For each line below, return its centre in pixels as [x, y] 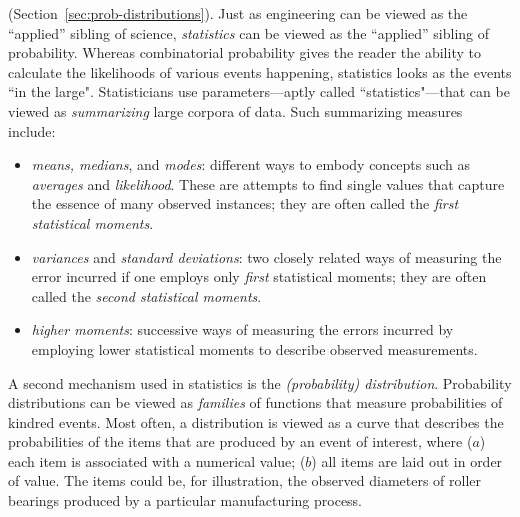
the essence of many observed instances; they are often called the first [245, 203]
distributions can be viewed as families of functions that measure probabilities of [255, 402]
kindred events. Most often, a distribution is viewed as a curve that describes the [256, 421]
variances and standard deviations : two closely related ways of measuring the [266, 256]
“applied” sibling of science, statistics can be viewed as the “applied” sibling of [249, 32]
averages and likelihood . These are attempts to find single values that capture [268, 183]
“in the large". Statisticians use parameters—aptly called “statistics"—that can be [259, 91]
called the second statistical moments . [146, 295]
